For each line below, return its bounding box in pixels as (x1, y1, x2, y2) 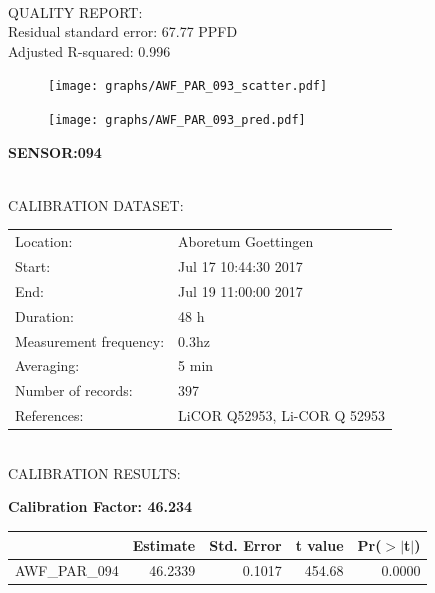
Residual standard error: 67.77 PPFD (8, 21, 238, 42)
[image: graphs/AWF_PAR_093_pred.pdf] (48, 113, 306, 128)
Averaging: (15, 355, 80, 376)
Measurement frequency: (15, 330, 165, 351)
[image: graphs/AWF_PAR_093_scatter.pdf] (48, 79, 328, 94)
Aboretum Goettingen (178, 231, 314, 252)
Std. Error (209, 534, 282, 555)
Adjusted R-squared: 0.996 (8, 40, 171, 61)
